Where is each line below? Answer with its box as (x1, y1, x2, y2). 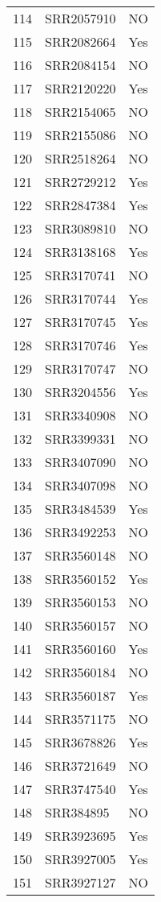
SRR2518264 (45, 149, 116, 168)
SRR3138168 (45, 242, 116, 261)
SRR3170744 (45, 289, 116, 308)
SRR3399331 (45, 429, 116, 448)
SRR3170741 (45, 266, 116, 284)
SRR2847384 (45, 196, 116, 214)
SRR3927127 (45, 873, 116, 892)
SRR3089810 (45, 219, 116, 238)
